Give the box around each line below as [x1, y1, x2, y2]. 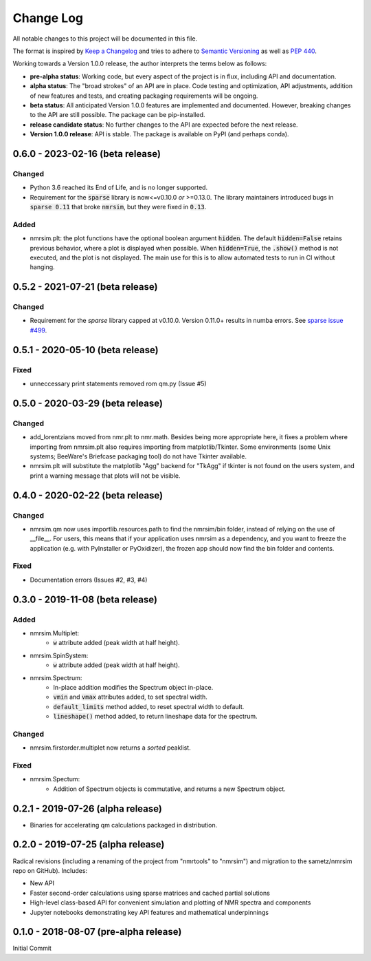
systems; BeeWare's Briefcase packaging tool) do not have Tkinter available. [30, 452, 247, 461]
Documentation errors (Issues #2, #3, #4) [30, 575, 148, 584]
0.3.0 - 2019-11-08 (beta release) [12, 593, 158, 605]
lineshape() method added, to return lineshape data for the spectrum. [53, 712, 258, 721]
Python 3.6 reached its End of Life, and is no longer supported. [30, 183, 208, 192]
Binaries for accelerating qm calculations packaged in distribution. [30, 821, 218, 829]
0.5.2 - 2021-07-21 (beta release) [12, 281, 158, 293]
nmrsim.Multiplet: [30, 629, 80, 637]
